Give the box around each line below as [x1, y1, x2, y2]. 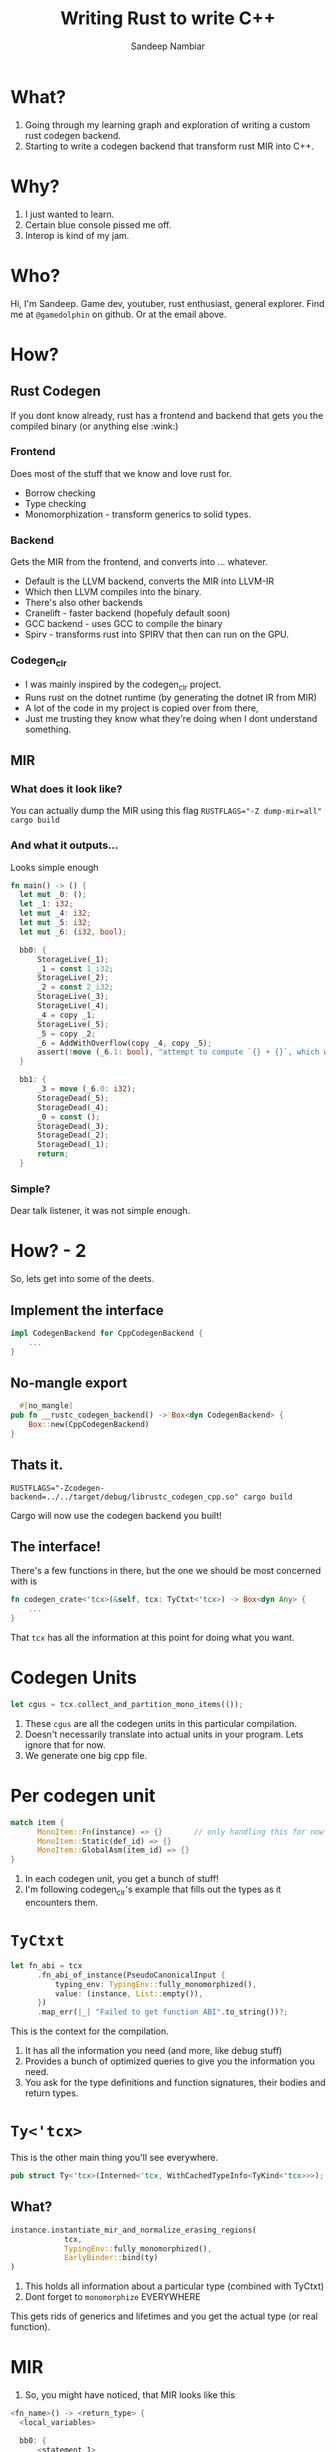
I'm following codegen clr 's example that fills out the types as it [24, 1883, 282, 1898]
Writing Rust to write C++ [60, 7, 276, 30]
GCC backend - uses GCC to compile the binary [24, 618, 223, 630]
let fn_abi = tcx [10, 1960, 83, 1971]
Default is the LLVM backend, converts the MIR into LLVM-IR [24, 575, 275, 587]
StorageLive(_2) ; [36, 973, 110, 983]
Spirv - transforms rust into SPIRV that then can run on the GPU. [24, 628, 290, 641]
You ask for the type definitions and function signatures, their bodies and [24, 2077, 326, 2089]
